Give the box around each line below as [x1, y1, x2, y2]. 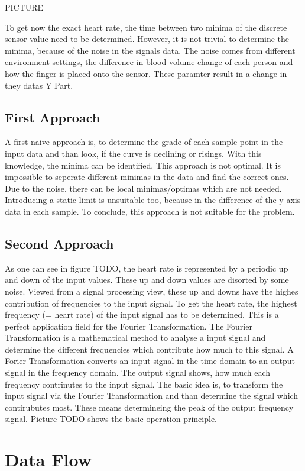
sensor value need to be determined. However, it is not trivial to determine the [5, 33, 290, 45]
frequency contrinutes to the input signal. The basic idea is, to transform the [5, 378, 283, 390]
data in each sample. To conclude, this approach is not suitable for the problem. [5, 205, 295, 217]
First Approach [5, 108, 100, 126]
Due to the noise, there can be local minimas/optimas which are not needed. [5, 182, 282, 194]
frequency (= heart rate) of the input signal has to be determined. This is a [5, 308, 279, 321]
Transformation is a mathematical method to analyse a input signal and [5, 331, 266, 344]
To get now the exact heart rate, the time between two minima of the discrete [5, 21, 287, 33]
